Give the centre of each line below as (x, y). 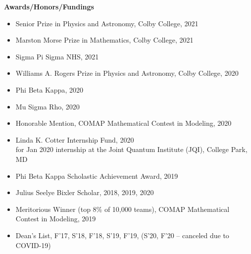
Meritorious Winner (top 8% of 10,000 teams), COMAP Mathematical (123, 209)
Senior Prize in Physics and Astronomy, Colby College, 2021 (107, 23)
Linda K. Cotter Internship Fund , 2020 (75, 139)
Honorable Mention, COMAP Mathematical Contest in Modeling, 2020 (124, 123)
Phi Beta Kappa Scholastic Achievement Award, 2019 (97, 176)
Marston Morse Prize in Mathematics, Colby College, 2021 (104, 40)
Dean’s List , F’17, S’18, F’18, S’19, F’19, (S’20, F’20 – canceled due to (122, 235)
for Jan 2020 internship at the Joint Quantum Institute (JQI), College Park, (131, 149)
